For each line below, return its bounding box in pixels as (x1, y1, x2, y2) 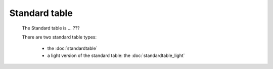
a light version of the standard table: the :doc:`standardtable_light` (47, 52, 185, 58)
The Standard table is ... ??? (22, 25, 80, 31)
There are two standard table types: (22, 34, 97, 40)
